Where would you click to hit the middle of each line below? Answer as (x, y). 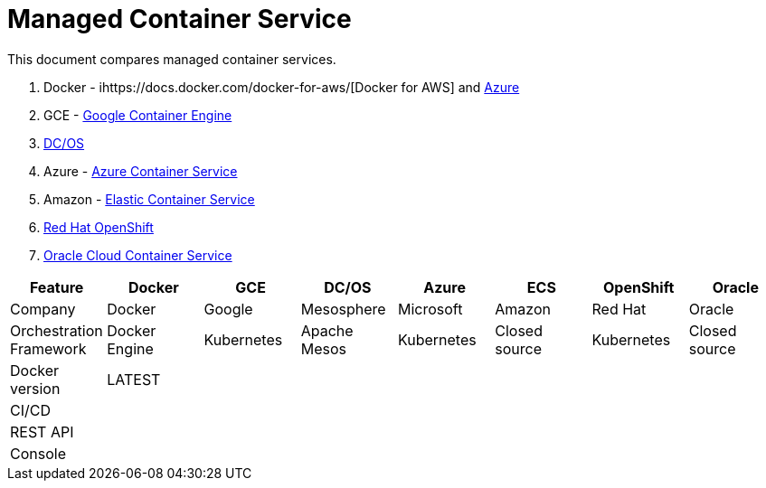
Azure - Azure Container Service (141, 171)
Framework (48, 348)
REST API (42, 432)
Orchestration (57, 330)
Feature (57, 287)
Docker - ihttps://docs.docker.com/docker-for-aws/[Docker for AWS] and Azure (282, 87)
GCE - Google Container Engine (138, 115)
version (35, 388)
